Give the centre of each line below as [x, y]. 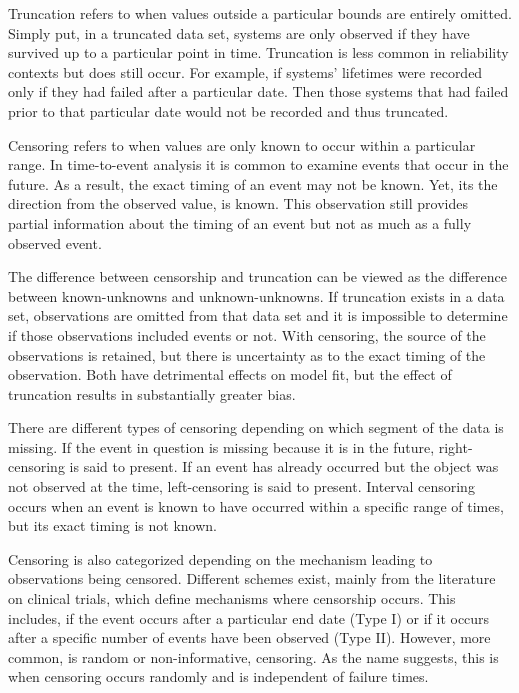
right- [455, 446]
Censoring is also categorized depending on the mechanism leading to [220, 558]
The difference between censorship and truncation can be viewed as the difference [257, 276]
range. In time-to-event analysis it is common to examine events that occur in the [258, 164]
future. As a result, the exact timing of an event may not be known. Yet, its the [253, 183]
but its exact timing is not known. [112, 525]
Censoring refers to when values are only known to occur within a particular [242, 144]
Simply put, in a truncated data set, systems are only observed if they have [239, 32]
